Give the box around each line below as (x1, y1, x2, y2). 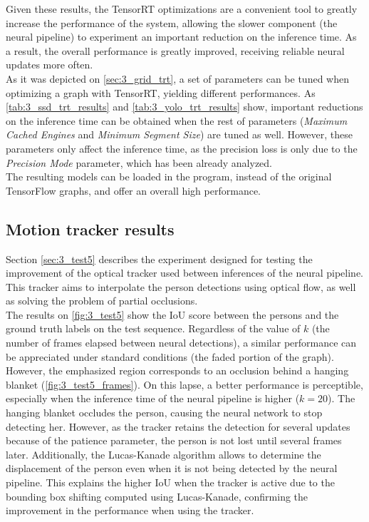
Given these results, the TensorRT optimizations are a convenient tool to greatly (6, 1, 358, 16)
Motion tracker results (6, 217, 175, 240)
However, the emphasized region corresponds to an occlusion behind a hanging (6, 363, 349, 378)
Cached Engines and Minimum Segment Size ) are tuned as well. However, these (6, 127, 353, 142)
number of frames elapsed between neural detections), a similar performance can (6, 335, 357, 350)
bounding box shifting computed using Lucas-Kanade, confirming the (6, 488, 308, 503)
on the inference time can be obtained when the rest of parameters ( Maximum (6, 113, 348, 128)
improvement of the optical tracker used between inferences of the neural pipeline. (6, 265, 363, 280)
